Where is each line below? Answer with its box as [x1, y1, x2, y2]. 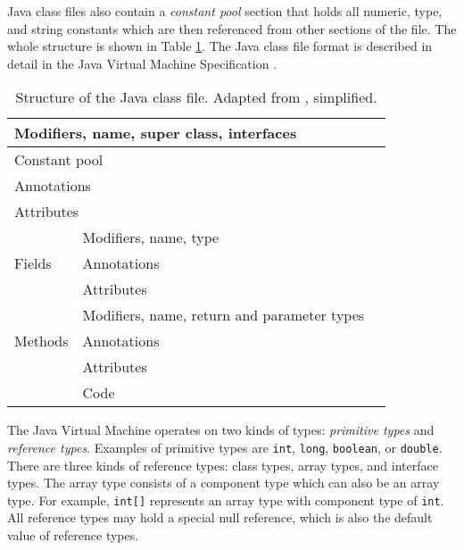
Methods [14, 330, 69, 352]
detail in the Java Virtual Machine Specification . [7, 54, 278, 72]
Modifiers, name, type [82, 227, 220, 248]
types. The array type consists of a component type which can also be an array [7, 473, 440, 492]
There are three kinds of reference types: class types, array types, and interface [7, 455, 438, 474]
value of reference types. [7, 526, 139, 545]
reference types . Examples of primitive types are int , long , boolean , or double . [7, 437, 443, 456]
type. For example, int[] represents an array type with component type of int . [7, 490, 444, 509]
